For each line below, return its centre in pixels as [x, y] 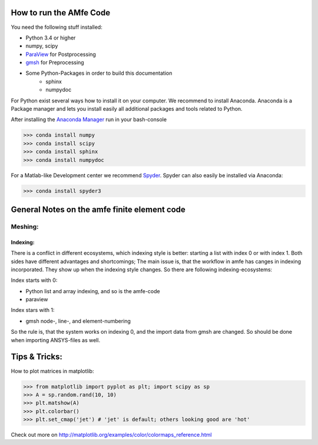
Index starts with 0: [34, 280]
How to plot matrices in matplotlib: [52, 371]
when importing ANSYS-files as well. [55, 340]
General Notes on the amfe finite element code [98, 209]
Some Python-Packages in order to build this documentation [99, 73]
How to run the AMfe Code [61, 13]
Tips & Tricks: [37, 357]
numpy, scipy [42, 46]
